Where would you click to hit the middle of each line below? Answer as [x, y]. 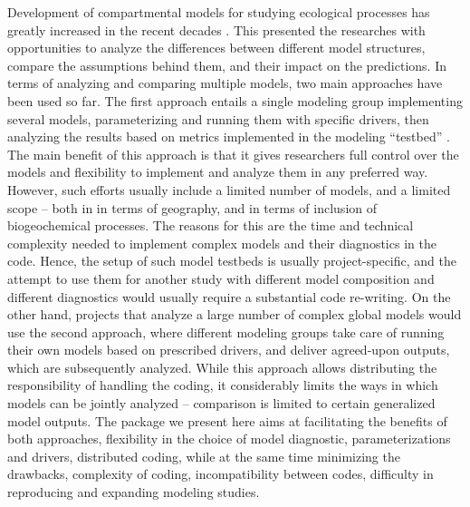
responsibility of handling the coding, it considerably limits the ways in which [223, 385]
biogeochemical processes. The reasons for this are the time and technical [211, 225]
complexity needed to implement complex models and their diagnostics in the [222, 243]
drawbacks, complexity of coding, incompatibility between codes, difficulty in [221, 474]
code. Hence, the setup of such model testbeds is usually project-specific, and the [232, 261]
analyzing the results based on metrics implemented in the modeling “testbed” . [229, 136]
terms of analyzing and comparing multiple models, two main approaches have [225, 83]
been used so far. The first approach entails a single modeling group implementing [235, 100]
